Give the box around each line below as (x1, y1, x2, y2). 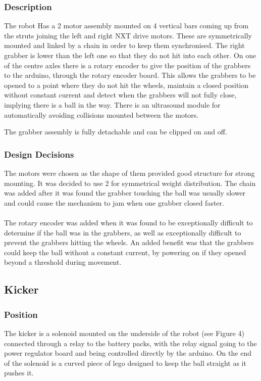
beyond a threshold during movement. (4, 257, 122, 267)
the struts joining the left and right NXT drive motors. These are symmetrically (4, 30, 252, 40)
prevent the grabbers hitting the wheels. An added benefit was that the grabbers (4, 237, 254, 248)
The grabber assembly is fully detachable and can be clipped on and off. (4, 126, 227, 137)
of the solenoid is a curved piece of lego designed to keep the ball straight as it (4, 357, 246, 368)
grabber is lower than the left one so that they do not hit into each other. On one (4, 50, 256, 60)
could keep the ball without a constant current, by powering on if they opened (4, 247, 246, 257)
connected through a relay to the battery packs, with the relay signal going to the (4, 338, 257, 348)
